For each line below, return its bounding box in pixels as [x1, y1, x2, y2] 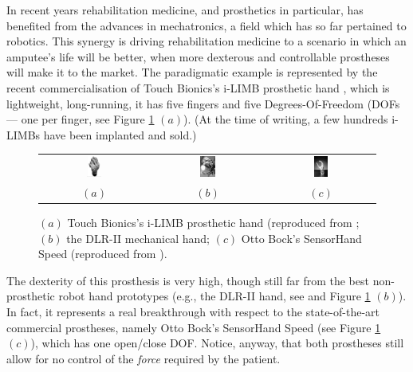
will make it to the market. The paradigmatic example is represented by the [6, 64, 378, 80]
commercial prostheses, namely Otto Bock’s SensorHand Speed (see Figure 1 [6, 319, 381, 335]
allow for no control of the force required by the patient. [6, 350, 281, 366]
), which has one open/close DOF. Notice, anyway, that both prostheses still [30, 335, 404, 351]
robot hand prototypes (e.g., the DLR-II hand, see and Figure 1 [58, 288, 371, 304]
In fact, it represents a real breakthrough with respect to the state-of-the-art [6, 303, 380, 319]
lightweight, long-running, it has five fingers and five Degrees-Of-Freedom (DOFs [6, 95, 400, 112]
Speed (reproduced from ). [38, 245, 167, 262]
